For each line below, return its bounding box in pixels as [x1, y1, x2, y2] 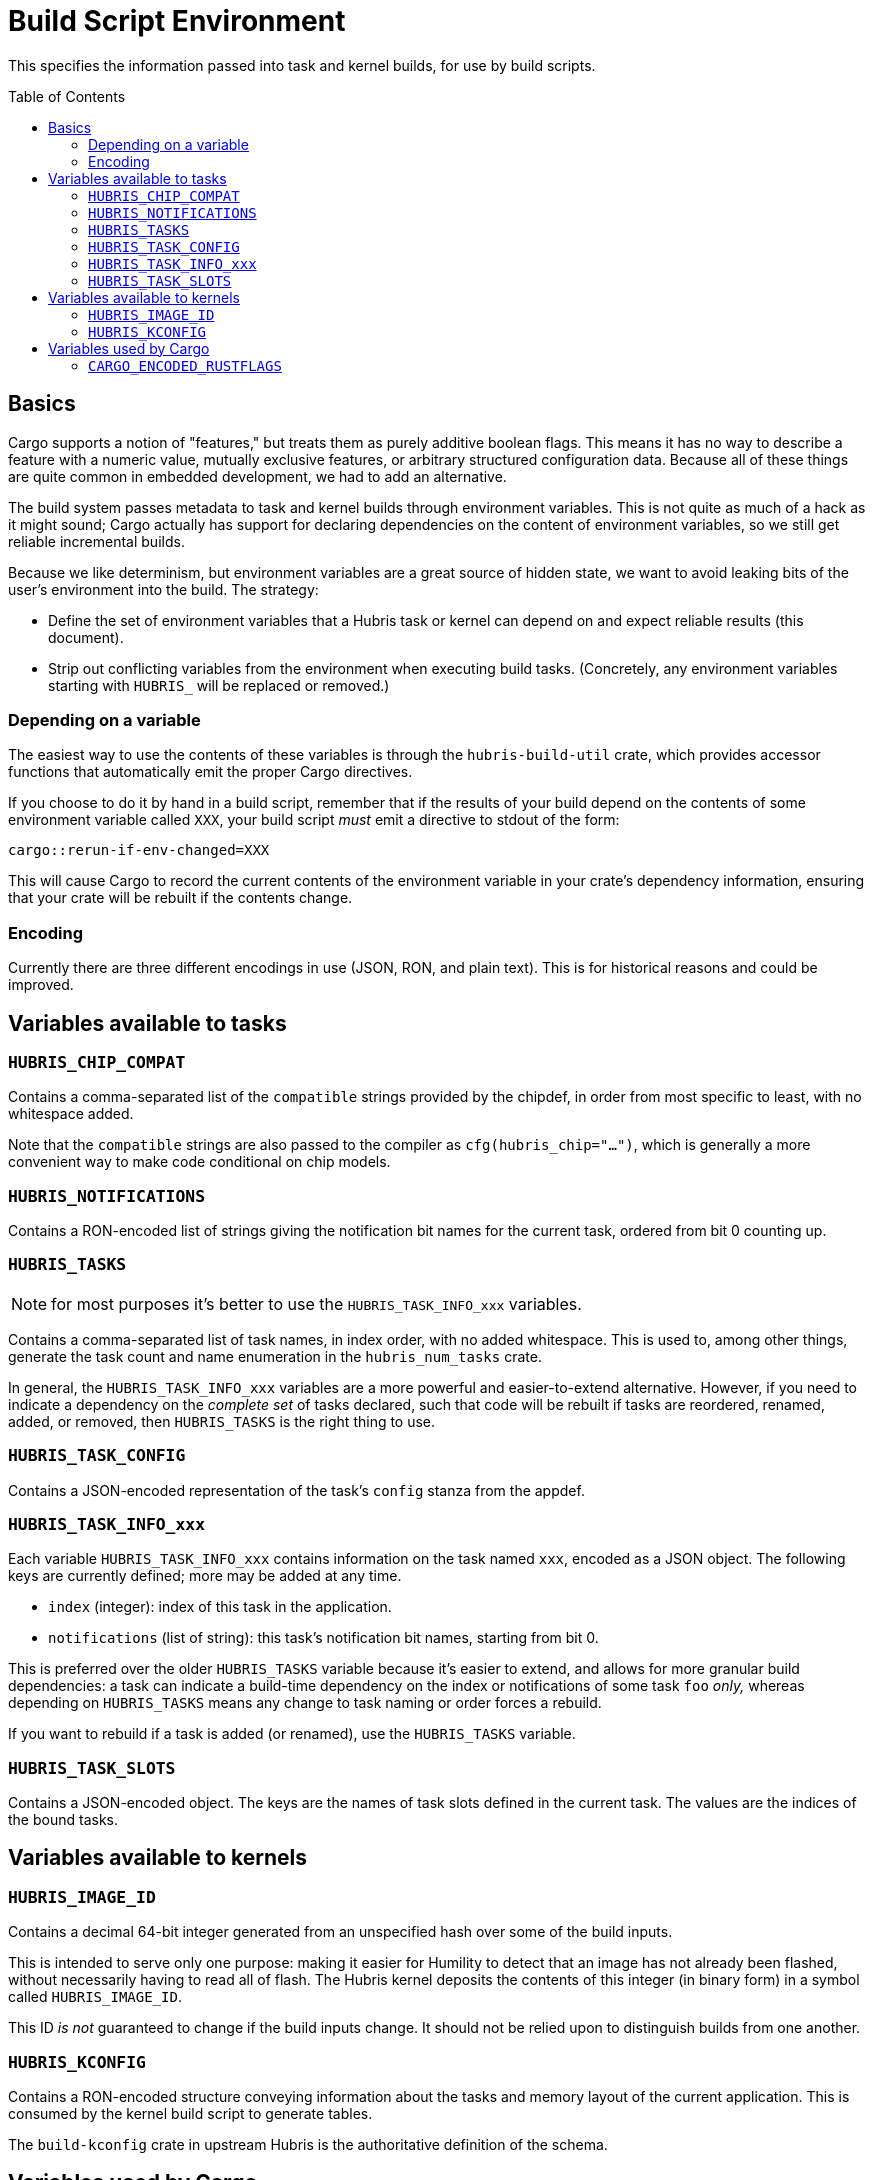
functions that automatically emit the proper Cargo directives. [8, 763, 413, 781]
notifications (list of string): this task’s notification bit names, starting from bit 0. [48, 1629, 599, 1647]
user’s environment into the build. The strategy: [8, 580, 319, 598]
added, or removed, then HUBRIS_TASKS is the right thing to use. [8, 1412, 436, 1430]
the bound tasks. [8, 1811, 118, 1829]
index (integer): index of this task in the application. [48, 1598, 392, 1616]
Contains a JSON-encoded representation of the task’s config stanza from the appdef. [8, 1481, 585, 1499]
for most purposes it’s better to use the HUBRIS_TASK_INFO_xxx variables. [51, 1293, 582, 1314]
